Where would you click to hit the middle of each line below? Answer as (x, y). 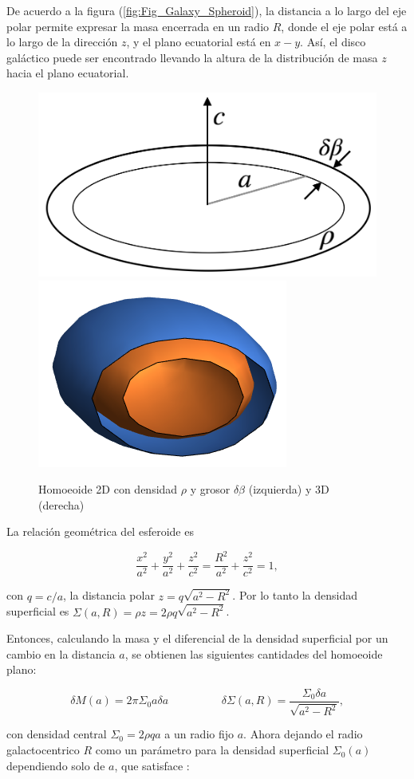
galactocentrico (43, 750)
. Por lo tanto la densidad (295, 595)
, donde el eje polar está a (344, 26)
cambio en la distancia (61, 653)
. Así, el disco (333, 42)
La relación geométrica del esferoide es (100, 531)
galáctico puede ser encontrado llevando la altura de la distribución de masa (192, 57)
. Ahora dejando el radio (303, 734)
